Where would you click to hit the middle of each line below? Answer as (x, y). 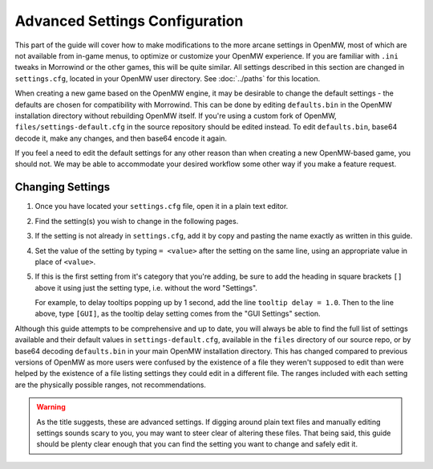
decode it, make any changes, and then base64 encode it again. (121, 138)
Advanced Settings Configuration (129, 21)
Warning (51, 407)
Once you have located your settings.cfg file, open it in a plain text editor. (162, 206)
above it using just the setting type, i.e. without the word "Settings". (146, 288)
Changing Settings (63, 188)
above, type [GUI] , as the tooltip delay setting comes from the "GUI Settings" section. (178, 314)
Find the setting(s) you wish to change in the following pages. (137, 221)
